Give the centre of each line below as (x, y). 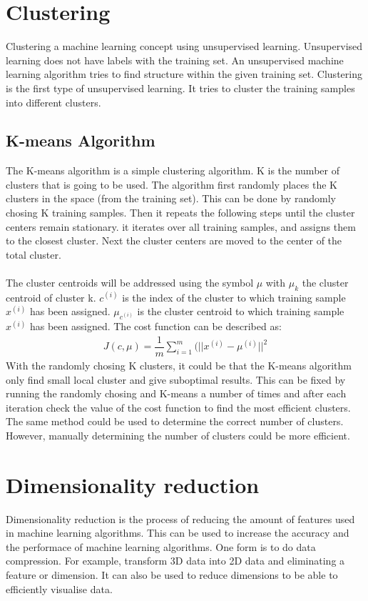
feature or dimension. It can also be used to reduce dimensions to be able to (172, 574)
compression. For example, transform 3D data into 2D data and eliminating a (175, 561)
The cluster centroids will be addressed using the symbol (130, 283)
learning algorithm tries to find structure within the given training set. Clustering (184, 74)
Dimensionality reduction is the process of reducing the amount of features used (180, 518)
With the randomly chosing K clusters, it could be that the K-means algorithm (179, 365)
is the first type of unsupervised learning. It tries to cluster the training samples (180, 88)
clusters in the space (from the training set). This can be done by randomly (171, 198)
